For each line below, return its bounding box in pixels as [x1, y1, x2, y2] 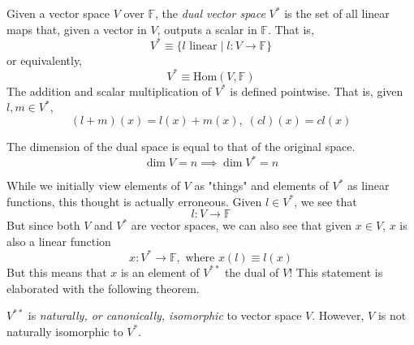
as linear [347, 177, 390, 194]
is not [377, 307, 407, 324]
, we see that [294, 192, 357, 209]
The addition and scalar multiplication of [6, 82, 212, 99]
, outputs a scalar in [157, 20, 257, 37]
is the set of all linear [284, 5, 390, 21]
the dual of [224, 263, 279, 280]
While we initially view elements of [6, 177, 180, 194]
